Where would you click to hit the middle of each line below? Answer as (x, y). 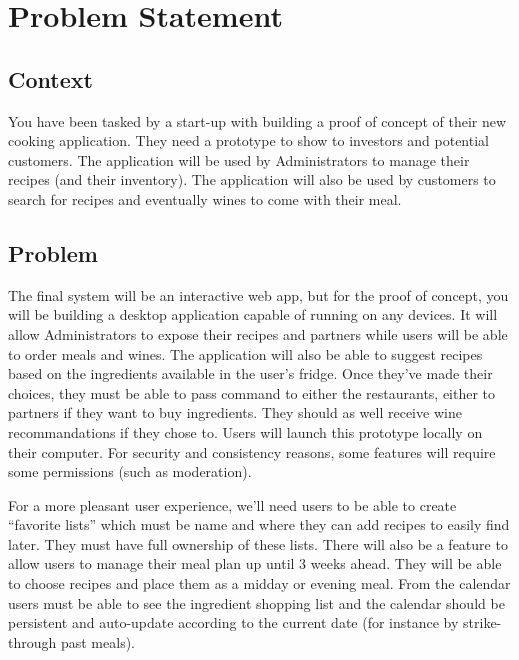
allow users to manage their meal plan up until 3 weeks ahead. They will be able (255, 563)
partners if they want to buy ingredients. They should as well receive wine (235, 412)
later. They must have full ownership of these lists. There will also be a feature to (258, 543)
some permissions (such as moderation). (130, 471)
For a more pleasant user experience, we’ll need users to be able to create (232, 504)
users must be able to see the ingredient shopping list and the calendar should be (256, 602)
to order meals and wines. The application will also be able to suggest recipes (245, 353)
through (32, 641)
